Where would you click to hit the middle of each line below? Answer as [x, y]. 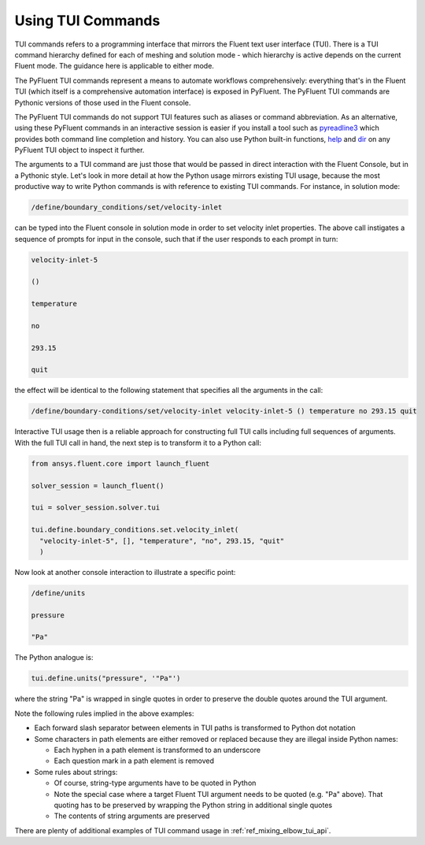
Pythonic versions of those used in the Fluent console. [103, 102]
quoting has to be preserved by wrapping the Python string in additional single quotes [193, 805]
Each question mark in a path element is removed [134, 761]
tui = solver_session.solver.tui [96, 508]
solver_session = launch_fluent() [98, 486]
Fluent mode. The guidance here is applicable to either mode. [114, 66]
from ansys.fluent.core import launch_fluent [120, 463]
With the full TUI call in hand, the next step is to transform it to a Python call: [138, 443]
